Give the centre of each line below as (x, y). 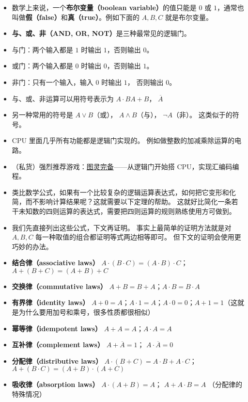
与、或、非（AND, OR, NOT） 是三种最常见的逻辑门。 (101, 33)
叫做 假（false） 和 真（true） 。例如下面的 (76, 17)
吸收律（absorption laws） (55, 384)
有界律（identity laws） (51, 302)
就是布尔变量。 (189, 17)
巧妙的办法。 (32, 246)
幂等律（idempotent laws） (57, 328)
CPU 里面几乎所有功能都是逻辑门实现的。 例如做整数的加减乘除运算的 (123, 140)
